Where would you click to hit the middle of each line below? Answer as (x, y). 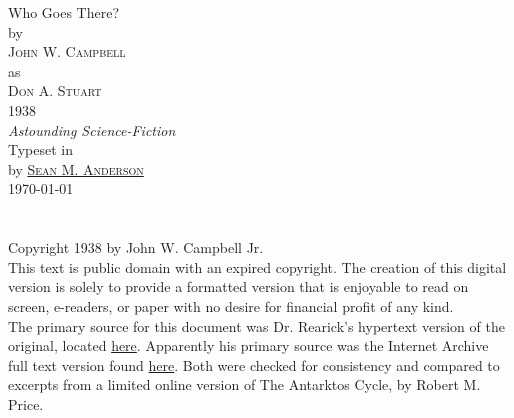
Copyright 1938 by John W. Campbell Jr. (136, 247)
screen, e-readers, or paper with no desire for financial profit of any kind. (231, 305)
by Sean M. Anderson (76, 168)
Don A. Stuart (55, 90)
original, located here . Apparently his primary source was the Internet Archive (248, 345)
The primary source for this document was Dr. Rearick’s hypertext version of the (256, 325)
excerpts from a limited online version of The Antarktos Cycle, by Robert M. (244, 384)
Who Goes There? (64, 12)
